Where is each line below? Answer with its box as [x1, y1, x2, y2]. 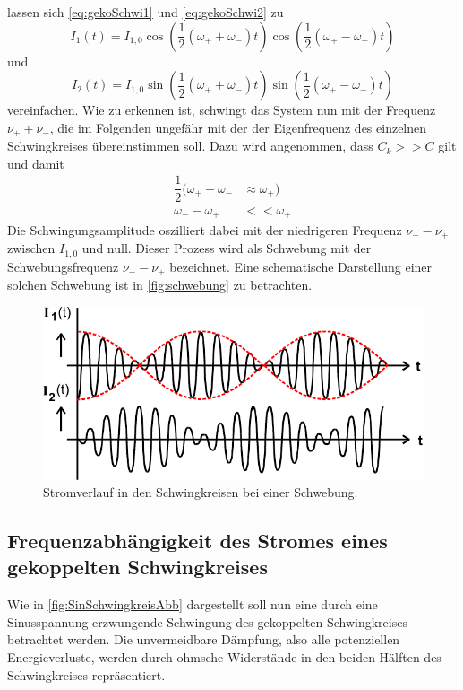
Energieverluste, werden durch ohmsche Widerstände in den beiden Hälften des [7, 648, 442, 667]
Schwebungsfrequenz [7, 257, 119, 275]
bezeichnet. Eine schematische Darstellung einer [169, 257, 433, 275]
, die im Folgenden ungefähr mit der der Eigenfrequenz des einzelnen [49, 118, 427, 136]
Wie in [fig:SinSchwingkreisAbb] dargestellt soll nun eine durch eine [7, 595, 378, 614]
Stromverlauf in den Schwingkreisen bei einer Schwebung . [43, 483, 358, 502]
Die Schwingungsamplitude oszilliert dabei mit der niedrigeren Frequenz [7, 221, 402, 239]
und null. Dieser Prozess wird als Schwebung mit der [81, 239, 372, 258]
